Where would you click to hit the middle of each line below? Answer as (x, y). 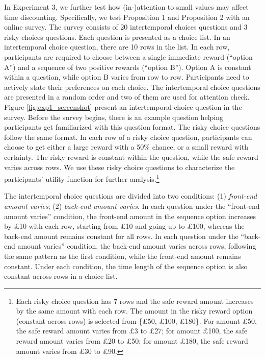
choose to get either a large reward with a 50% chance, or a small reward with (126, 147)
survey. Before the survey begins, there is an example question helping (114, 117)
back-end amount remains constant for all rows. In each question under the (121, 236)
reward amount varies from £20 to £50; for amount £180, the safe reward (132, 341)
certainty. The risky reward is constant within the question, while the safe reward (131, 157)
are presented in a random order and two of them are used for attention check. (127, 97)
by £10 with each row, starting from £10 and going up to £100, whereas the (124, 226)
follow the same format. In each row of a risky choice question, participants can (128, 137)
